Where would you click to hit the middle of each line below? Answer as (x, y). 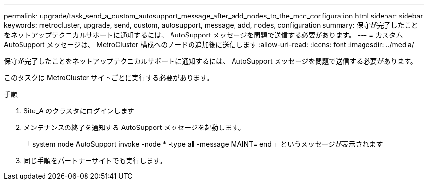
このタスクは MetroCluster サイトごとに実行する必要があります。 (109, 78)
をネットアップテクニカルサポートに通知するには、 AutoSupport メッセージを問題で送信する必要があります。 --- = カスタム (203, 35)
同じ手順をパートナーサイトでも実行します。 (95, 160)
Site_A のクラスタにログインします (79, 111)
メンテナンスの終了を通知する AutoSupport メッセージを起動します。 (134, 127)
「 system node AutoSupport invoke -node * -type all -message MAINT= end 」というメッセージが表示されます (203, 144)
